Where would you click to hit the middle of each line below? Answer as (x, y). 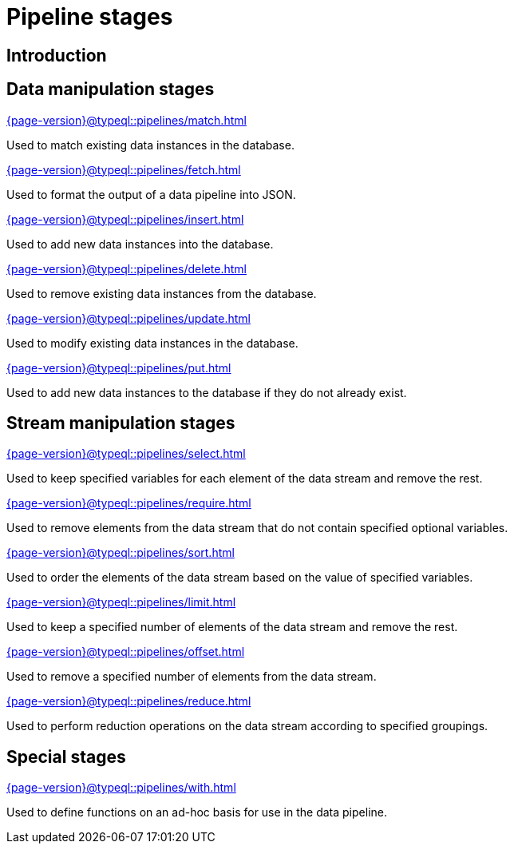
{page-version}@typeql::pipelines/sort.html (121, 553)
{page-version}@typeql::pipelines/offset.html (126, 652)
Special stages (66, 757)
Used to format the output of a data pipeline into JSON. (151, 194)
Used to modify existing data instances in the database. (152, 343)
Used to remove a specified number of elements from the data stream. (192, 677)
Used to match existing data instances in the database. (150, 145)
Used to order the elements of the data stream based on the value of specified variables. (240, 578)
